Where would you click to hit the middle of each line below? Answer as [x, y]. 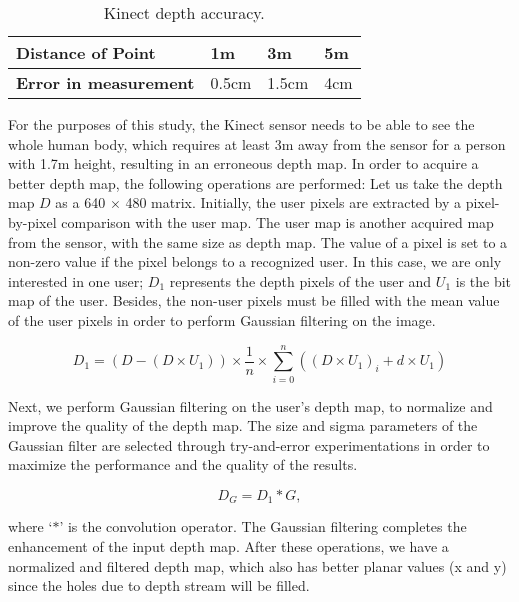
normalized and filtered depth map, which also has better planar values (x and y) [257, 565]
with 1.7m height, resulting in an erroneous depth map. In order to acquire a [243, 163]
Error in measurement [105, 82]
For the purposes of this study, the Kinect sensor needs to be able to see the [241, 124]
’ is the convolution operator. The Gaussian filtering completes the [263, 526]
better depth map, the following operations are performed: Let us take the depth [255, 182]
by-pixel [32, 221]
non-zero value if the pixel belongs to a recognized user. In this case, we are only [255, 261]
